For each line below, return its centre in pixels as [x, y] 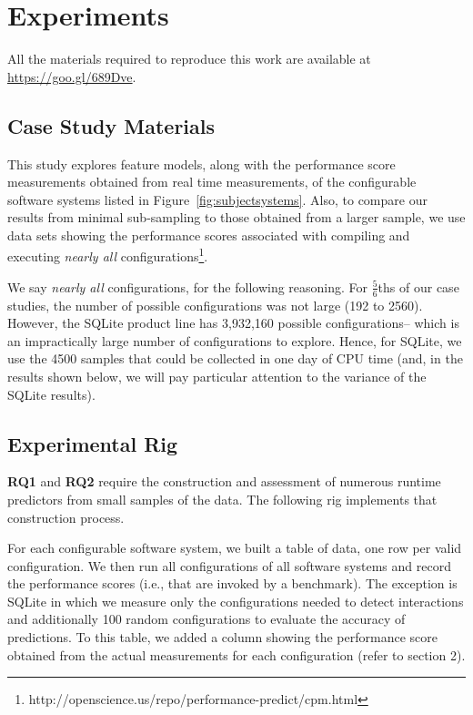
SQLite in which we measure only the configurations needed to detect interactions [236, 601]
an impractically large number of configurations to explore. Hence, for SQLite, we [235, 340]
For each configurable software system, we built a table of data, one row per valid [235, 548]
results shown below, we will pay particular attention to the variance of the [217, 376]
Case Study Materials [111, 125]
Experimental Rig [93, 443]
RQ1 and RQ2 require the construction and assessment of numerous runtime [224, 481]
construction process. [66, 517]
